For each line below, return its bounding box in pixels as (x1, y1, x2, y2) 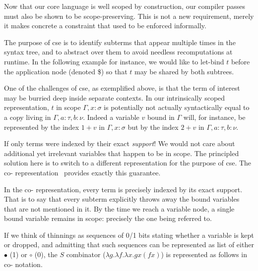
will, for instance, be (183, 111, 246, 122)
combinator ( (66, 249, 106, 260)
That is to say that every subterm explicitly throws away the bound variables (4, 194, 240, 204)
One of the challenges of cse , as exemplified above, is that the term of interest (4, 83, 240, 93)
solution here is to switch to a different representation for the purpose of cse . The (4, 158, 252, 168)
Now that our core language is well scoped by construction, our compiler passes (4, 1, 245, 11)
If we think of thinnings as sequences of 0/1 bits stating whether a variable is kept (4, 229, 254, 240)
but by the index (128, 121, 179, 132)
